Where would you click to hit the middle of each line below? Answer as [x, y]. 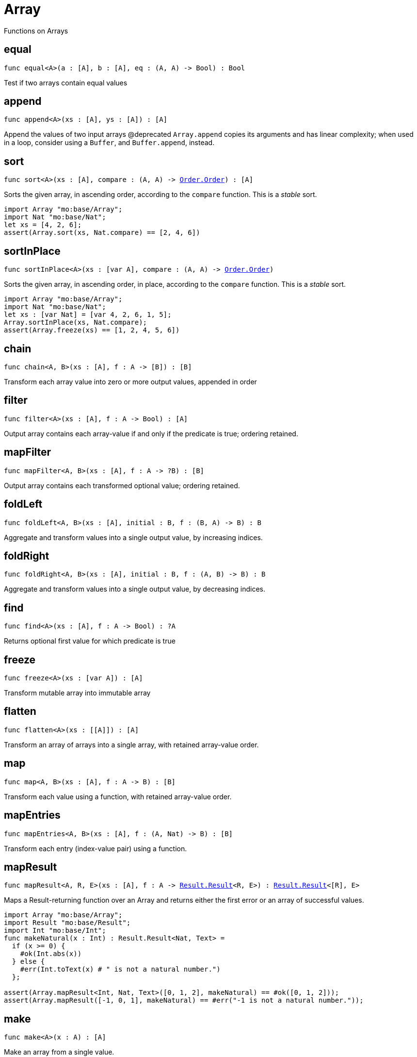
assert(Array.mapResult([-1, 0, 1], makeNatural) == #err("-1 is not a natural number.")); [184, 1000]
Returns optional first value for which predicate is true [90, 641]
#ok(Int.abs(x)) [51, 954]
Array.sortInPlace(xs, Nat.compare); [76, 322]
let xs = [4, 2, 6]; [43, 225]
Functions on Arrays [36, 31]
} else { [28, 962]
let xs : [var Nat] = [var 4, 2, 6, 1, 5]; [88, 315]
